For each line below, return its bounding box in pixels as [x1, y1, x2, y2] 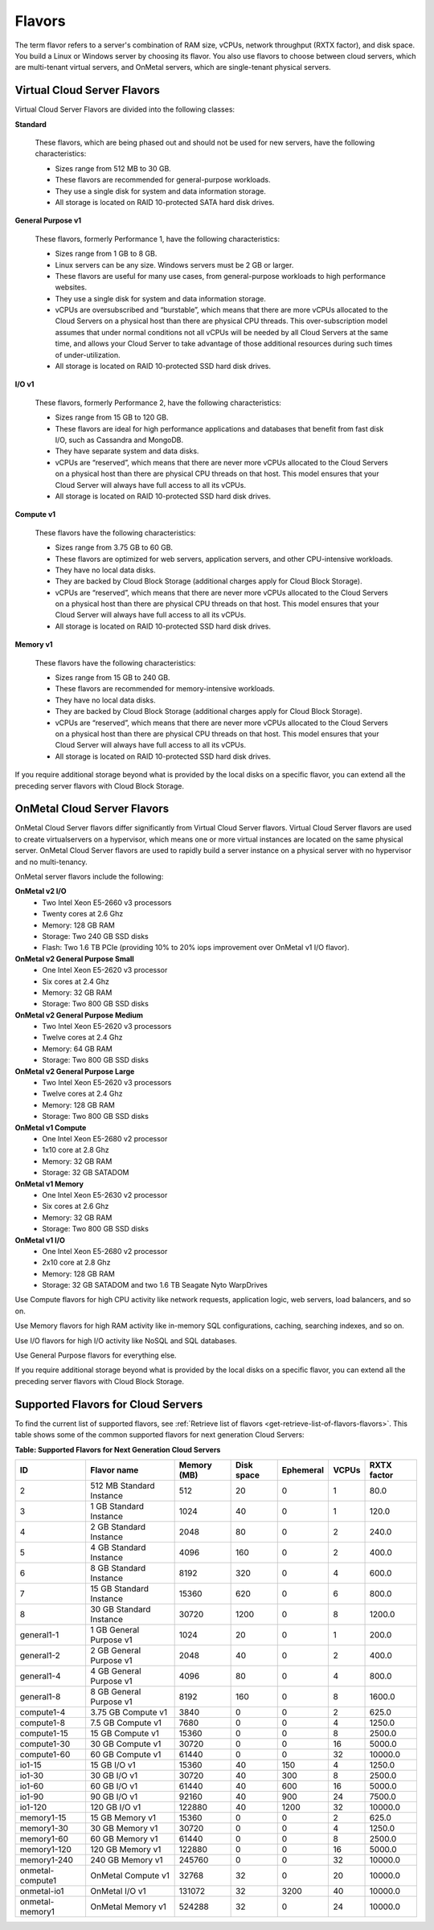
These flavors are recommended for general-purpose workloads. [55, 175, 271, 185]
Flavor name [90, 1464, 139, 1475]
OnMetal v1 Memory [14, 1178, 84, 1189]
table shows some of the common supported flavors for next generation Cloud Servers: [14, 1430, 305, 1440]
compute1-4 [19, 1707, 66, 1718]
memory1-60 [19, 1833, 68, 1844]
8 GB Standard [90, 1562, 146, 1573]
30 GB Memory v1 [90, 1822, 158, 1834]
